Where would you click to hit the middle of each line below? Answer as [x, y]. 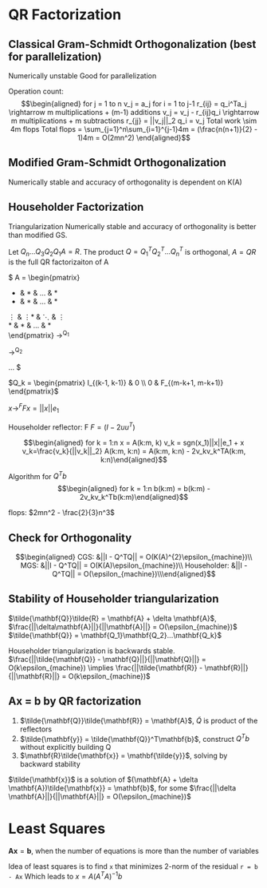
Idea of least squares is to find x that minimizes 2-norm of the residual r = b [133, 866]
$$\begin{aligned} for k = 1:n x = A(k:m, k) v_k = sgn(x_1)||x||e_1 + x [134, 442]
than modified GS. [38, 235]
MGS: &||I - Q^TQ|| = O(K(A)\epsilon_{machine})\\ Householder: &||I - [134, 565]
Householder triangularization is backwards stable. [92, 650]
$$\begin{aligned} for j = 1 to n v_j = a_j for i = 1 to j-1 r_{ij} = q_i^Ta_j [134, 104]
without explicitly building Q [65, 747]
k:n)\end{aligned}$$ [134, 459]
